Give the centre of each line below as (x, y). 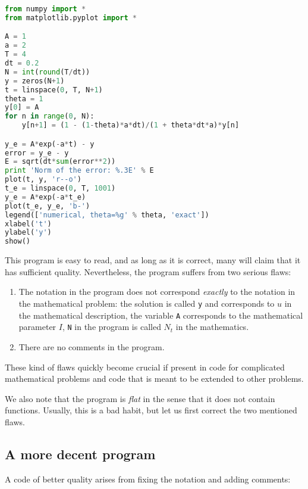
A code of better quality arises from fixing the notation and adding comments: (148, 479)
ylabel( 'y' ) (28, 233)
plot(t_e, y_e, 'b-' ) (48, 206)
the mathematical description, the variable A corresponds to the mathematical (161, 315)
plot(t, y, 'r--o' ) (43, 180)
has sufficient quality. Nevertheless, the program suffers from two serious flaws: (148, 271)
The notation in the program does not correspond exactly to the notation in (157, 292)
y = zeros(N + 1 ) (35, 81)
